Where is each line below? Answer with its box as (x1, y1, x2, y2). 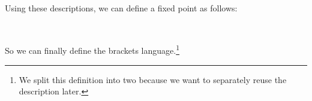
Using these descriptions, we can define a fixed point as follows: (5, 2, 238, 14)
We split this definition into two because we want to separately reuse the (19, 73, 287, 85)
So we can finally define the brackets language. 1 (5, 42, 180, 57)
